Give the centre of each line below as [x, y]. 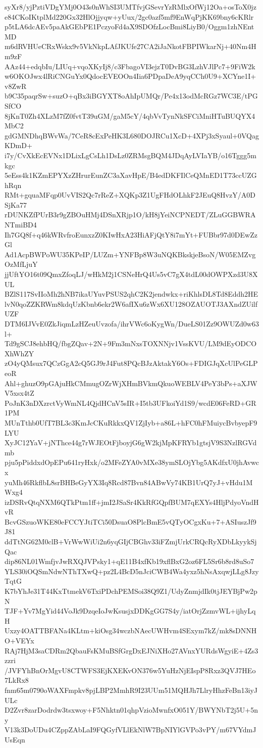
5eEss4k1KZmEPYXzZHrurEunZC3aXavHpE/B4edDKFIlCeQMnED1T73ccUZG [131, 175]
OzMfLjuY [21, 264]
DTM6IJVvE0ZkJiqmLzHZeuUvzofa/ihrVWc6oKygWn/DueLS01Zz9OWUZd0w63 [132, 323]
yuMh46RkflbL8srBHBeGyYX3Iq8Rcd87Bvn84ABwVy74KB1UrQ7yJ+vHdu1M [129, 482]
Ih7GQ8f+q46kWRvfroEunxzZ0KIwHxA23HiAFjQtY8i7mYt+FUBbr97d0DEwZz [131, 234]
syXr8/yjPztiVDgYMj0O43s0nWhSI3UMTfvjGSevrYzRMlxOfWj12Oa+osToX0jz [130, 7]
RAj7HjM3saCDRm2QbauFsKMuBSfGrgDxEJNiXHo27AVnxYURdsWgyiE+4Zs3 [131, 650]
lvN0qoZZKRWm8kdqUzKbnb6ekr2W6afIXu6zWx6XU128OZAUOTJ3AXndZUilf [131, 303]
